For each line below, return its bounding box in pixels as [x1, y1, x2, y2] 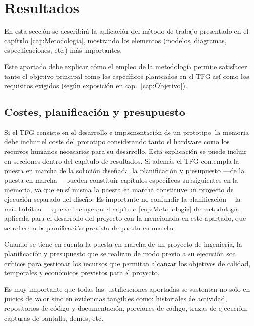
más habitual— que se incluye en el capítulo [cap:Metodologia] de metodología [4, 203, 239, 213]
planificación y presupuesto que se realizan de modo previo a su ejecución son [4, 249, 236, 259]
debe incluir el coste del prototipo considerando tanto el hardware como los [4, 136, 230, 147]
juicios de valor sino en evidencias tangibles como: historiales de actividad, [4, 293, 227, 304]
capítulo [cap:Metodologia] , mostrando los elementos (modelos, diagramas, [4, 35, 227, 45]
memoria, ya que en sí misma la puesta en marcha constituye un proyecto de [4, 184, 233, 194]
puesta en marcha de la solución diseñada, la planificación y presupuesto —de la [4, 165, 245, 175]
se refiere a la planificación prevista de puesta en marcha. [4, 222, 176, 232]
